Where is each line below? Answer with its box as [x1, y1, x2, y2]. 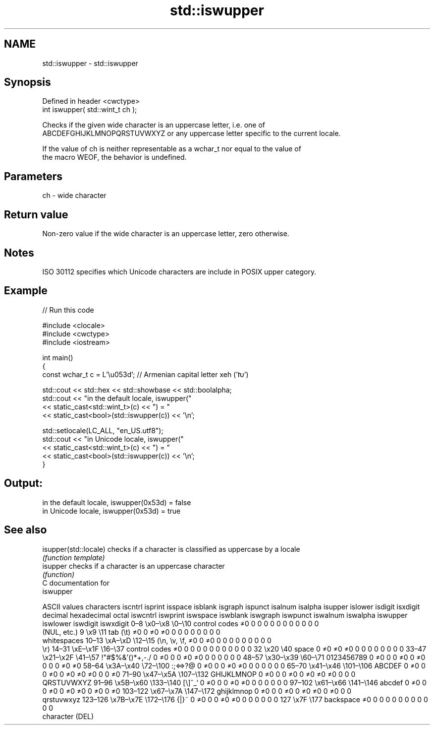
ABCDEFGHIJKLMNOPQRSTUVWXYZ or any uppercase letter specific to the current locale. [42, 129, 341, 138]
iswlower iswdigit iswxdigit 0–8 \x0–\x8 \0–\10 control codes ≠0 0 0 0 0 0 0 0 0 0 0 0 [42, 619, 319, 628]
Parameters [4, 170, 62, 183]
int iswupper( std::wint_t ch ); [42, 105, 137, 114]
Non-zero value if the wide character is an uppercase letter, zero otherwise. [42, 229, 289, 238]
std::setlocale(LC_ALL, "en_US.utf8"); [42, 426, 163, 435]
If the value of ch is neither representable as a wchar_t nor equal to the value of [42, 144, 301, 153]
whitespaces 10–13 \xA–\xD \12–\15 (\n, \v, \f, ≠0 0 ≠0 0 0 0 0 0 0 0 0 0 [42, 636, 271, 645]
